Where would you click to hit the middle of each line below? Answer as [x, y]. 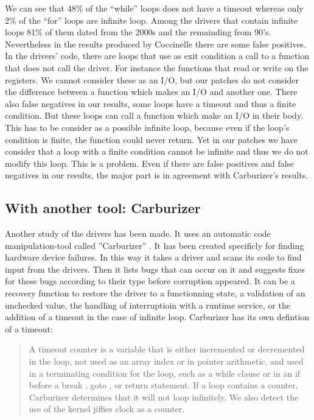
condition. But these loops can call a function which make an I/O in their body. [154, 115]
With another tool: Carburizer [103, 208]
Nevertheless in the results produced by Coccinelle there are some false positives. [156, 44]
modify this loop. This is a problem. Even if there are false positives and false [150, 163]
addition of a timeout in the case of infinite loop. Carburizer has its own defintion [157, 317]
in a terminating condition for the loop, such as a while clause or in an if [165, 373]
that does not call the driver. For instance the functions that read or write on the [157, 67]
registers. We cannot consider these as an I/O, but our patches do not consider [152, 79]
